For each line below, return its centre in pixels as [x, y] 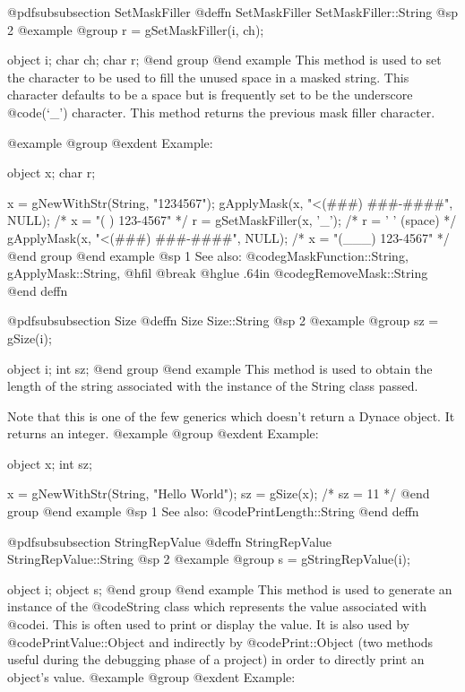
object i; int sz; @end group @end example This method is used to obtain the [220, 368]
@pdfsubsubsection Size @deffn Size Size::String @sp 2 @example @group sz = [223, 320]
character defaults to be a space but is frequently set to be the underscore [210, 95]
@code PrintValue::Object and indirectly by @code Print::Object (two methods [220, 641]
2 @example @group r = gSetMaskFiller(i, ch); [136, 29]
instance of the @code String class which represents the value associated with [217, 606]
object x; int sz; [50, 463]
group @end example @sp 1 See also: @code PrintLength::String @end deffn [213, 511]
